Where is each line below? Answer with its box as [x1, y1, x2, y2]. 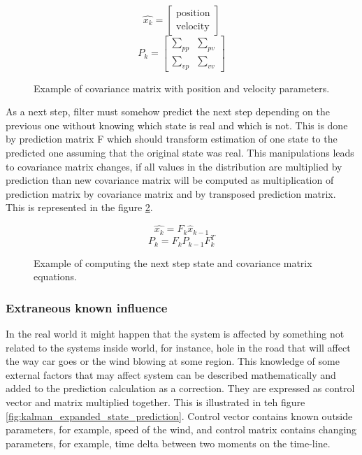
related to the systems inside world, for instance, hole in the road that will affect [6, 340, 351, 354]
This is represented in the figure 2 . [6, 200, 153, 215]
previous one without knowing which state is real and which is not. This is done [6, 117, 348, 132]
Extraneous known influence [6, 298, 168, 316]
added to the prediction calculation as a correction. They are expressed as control [6, 381, 355, 396]
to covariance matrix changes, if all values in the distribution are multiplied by [6, 159, 342, 173]
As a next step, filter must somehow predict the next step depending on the [6, 104, 330, 119]
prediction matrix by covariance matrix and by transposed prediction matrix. [6, 186, 336, 201]
